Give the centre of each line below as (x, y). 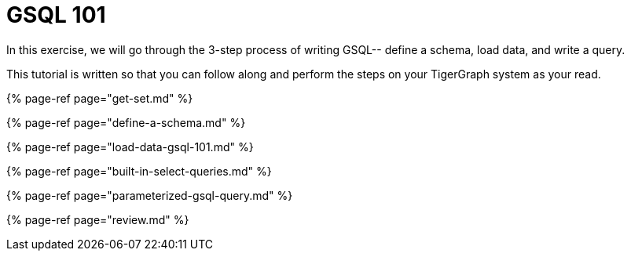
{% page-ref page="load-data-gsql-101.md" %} (130, 147)
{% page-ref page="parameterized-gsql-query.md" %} (150, 195)
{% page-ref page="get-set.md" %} (100, 98)
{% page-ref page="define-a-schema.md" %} (126, 122)
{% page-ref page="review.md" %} (98, 219)
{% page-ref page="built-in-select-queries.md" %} (139, 171)
